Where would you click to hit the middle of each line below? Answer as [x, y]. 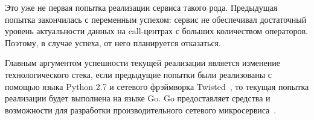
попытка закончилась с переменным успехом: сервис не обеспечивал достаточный [156, 19]
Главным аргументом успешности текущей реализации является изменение [143, 63]
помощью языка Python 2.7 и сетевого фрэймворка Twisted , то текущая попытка [157, 86]
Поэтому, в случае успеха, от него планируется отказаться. [113, 42]
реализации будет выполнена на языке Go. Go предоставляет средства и [138, 98]
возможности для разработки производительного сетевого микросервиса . [141, 109]
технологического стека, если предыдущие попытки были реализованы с [138, 74]
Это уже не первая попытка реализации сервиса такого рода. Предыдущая [141, 7]
